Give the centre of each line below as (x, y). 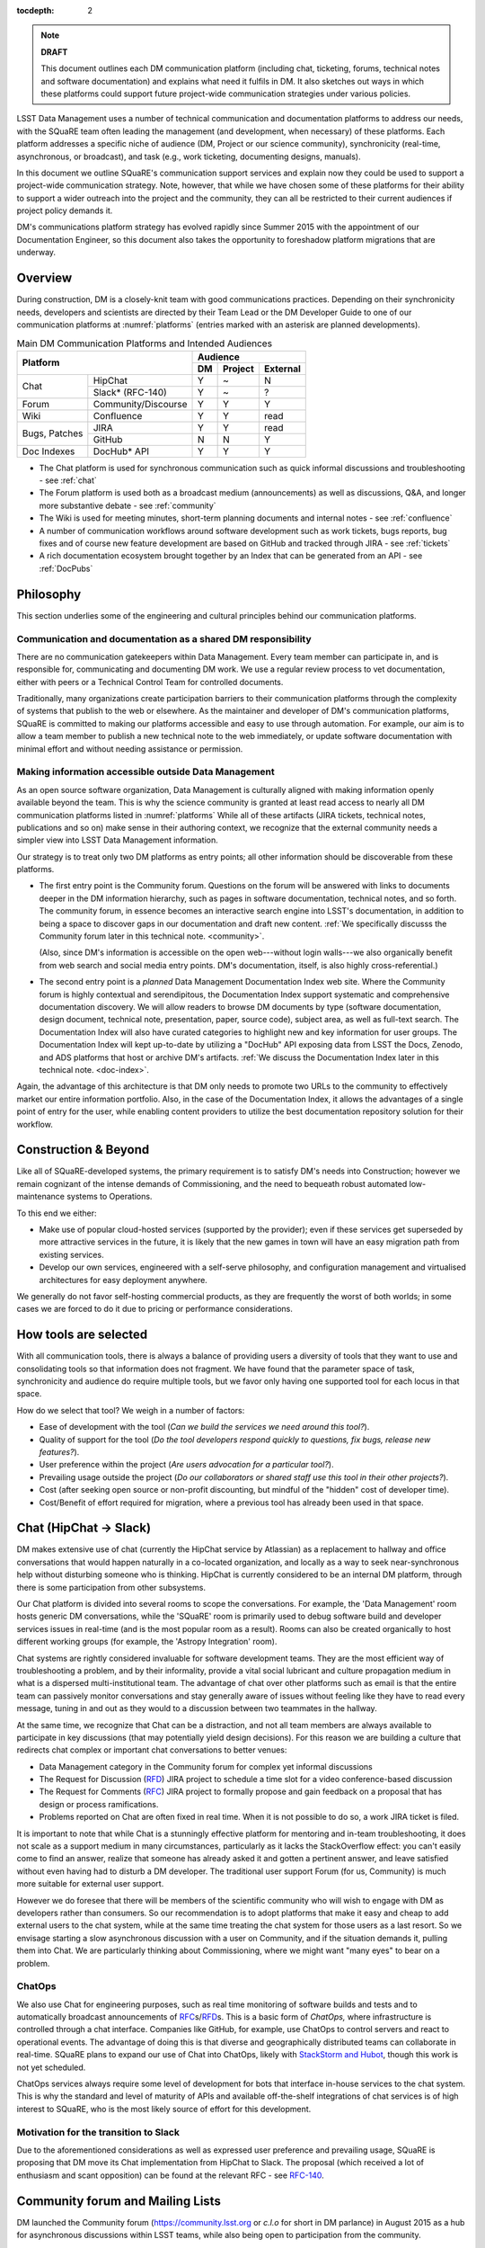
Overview (44, 278)
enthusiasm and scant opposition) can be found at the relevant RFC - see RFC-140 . (171, 2175)
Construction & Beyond (83, 1150)
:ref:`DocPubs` (66, 568)
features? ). (59, 1451)
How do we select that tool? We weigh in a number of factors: (131, 1410)
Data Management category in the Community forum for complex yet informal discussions (206, 1766)
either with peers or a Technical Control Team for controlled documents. (150, 682)
